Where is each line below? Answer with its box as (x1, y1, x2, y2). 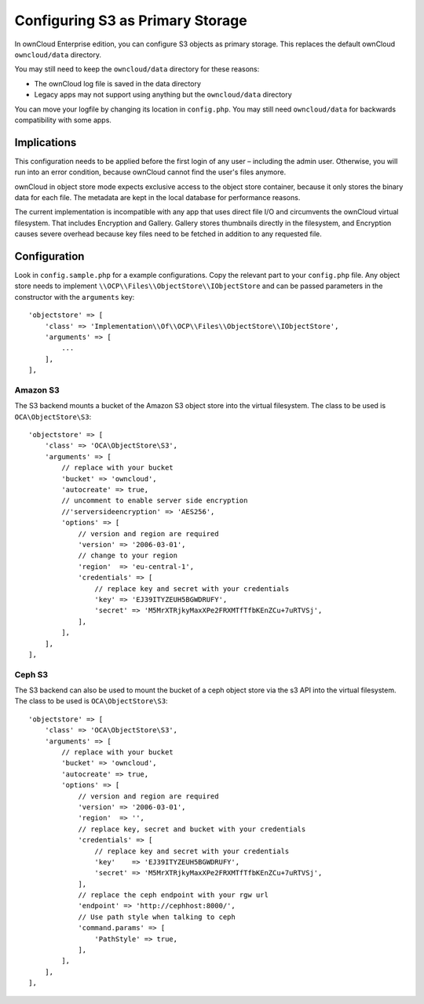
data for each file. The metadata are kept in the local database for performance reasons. (14, 192, 301, 202)
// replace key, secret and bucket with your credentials (78, 824, 306, 834)
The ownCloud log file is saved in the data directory (34, 78, 202, 88)
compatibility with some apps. (14, 115, 111, 125)
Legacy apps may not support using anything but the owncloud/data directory (34, 90, 292, 100)
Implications (14, 136, 77, 149)
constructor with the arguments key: (14, 292, 135, 301)
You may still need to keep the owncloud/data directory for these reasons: (14, 64, 260, 74)
